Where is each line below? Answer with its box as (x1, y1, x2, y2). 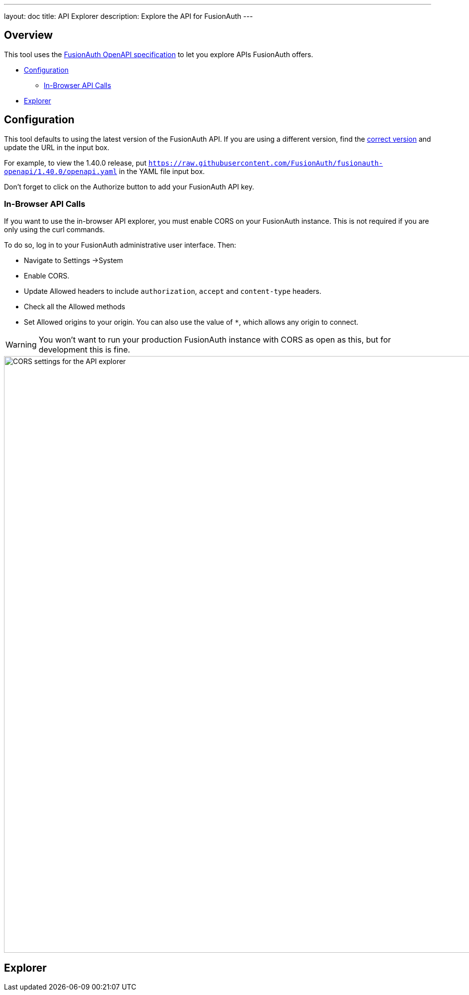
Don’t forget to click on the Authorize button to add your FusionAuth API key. (4, 182, 254, 191)
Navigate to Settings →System (24, 256, 123, 265)
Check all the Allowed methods (24, 302, 125, 311)
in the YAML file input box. (119, 167, 205, 176)
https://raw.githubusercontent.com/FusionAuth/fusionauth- (148, 159, 383, 167)
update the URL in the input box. (4, 143, 109, 152)
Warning (5, 340, 37, 350)
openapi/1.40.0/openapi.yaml (4, 167, 117, 176)
